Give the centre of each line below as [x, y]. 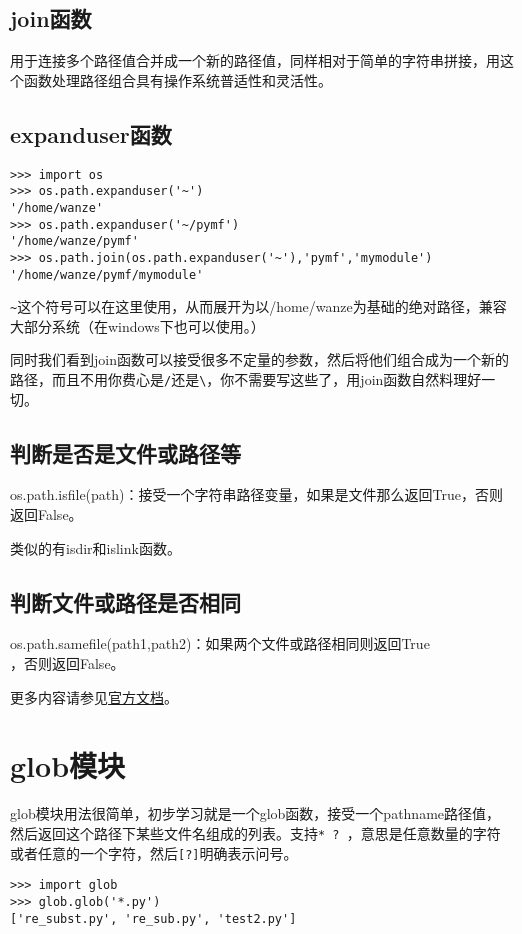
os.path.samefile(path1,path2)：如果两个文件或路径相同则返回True [220, 643]
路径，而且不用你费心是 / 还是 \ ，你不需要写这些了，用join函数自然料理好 [246, 379]
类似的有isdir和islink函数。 [95, 547]
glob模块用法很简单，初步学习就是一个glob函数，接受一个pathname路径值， [255, 813]
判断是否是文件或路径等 [125, 452]
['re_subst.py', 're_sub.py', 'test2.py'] [153, 918]
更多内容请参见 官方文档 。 [94, 696]
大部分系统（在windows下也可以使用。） [137, 325]
